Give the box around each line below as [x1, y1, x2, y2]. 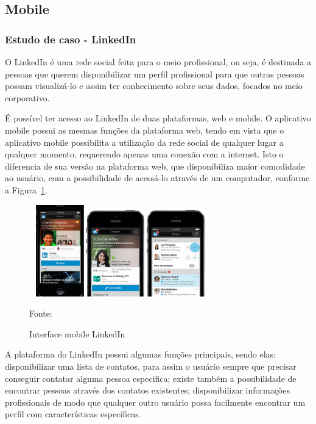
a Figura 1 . [5, 183, 47, 196]
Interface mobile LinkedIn [29, 327, 125, 340]
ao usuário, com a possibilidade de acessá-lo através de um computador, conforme [5, 171, 310, 184]
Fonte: [29, 307, 52, 320]
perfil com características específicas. [5, 408, 141, 420]
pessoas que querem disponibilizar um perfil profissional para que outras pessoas [5, 67, 304, 80]
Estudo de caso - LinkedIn [5, 31, 136, 46]
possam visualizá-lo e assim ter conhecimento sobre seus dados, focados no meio [5, 79, 303, 92]
